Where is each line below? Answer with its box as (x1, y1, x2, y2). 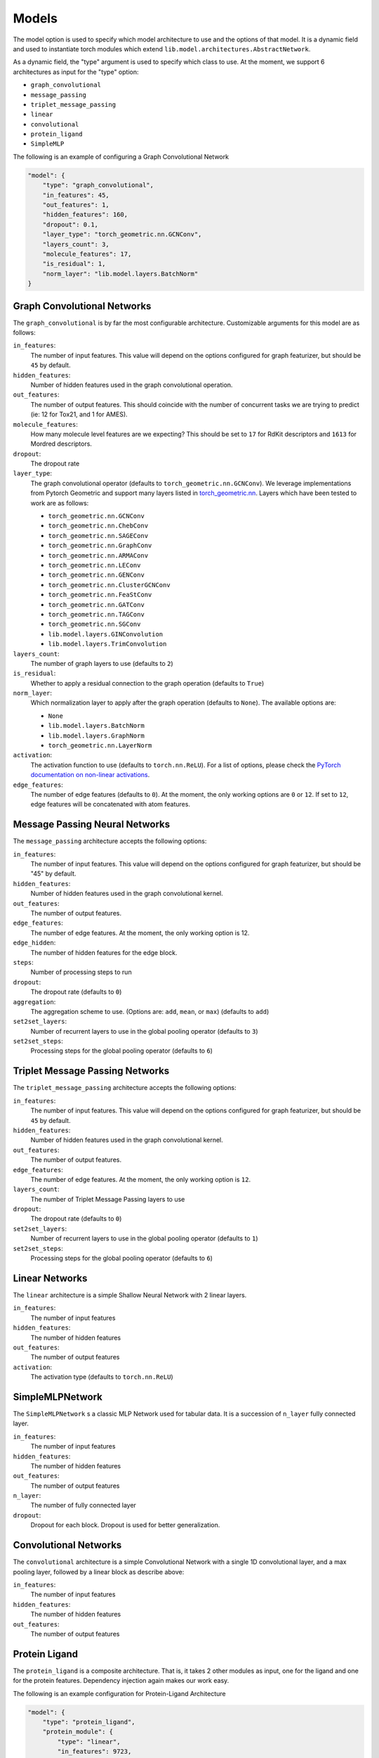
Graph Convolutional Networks (13, 300, 152, 312)
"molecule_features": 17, (42, 250, 132, 258)
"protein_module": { (42, 1728, 114, 1736)
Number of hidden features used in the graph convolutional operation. (30, 380, 233, 389)
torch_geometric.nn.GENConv (48, 571, 145, 579)
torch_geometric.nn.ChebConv (48, 522, 149, 530)
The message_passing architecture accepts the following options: (13, 837, 207, 845)
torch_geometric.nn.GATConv (48, 601, 145, 608)
